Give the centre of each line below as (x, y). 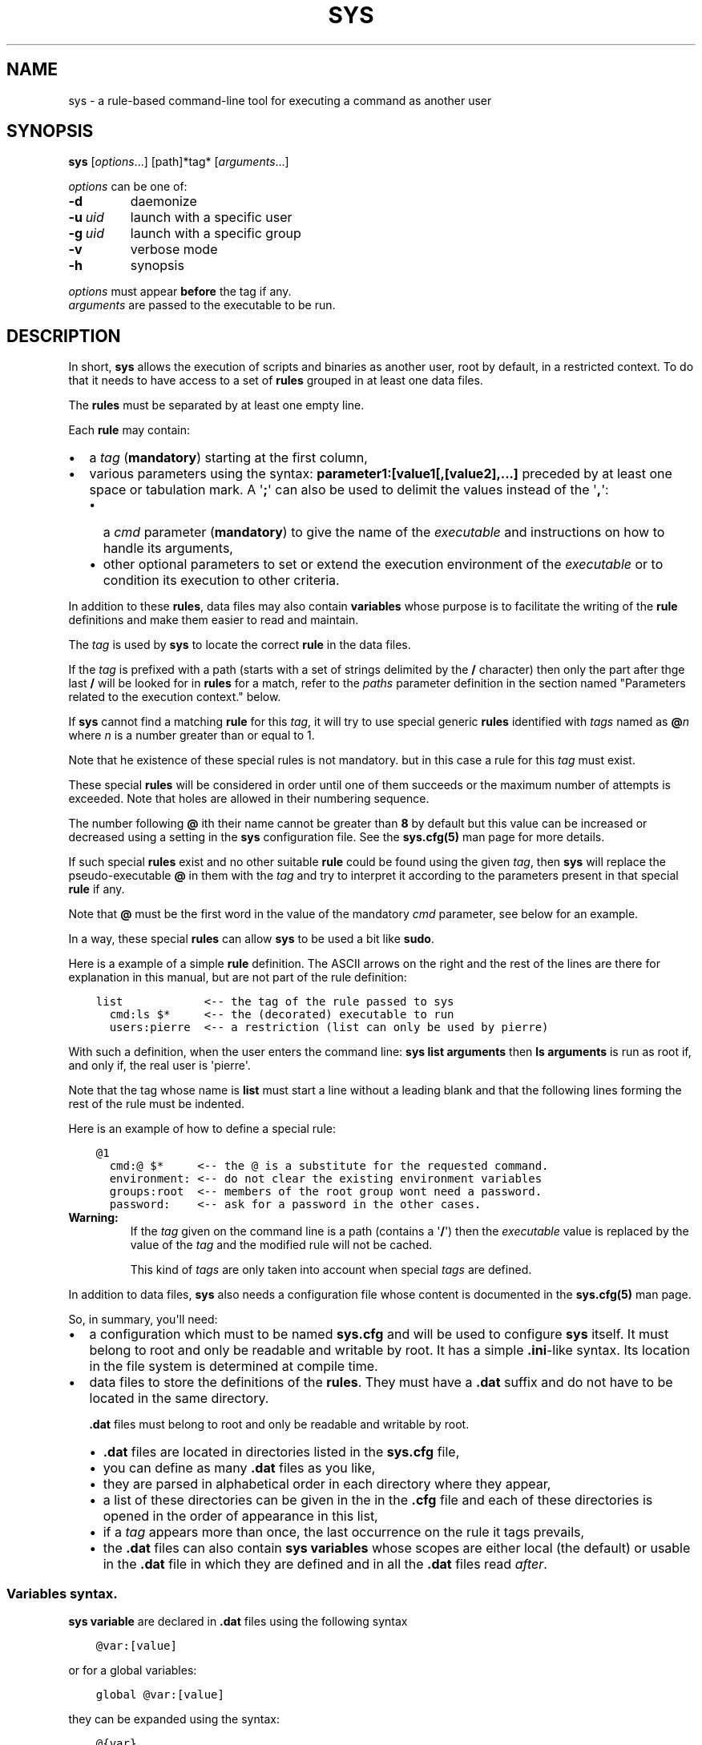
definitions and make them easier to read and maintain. (214, 620)
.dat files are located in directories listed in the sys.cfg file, (281, 1452)
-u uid (86, 218)
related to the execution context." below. (175, 697)
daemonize (163, 202)
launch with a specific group (216, 234)
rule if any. (97, 889)
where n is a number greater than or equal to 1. (192, 735)
